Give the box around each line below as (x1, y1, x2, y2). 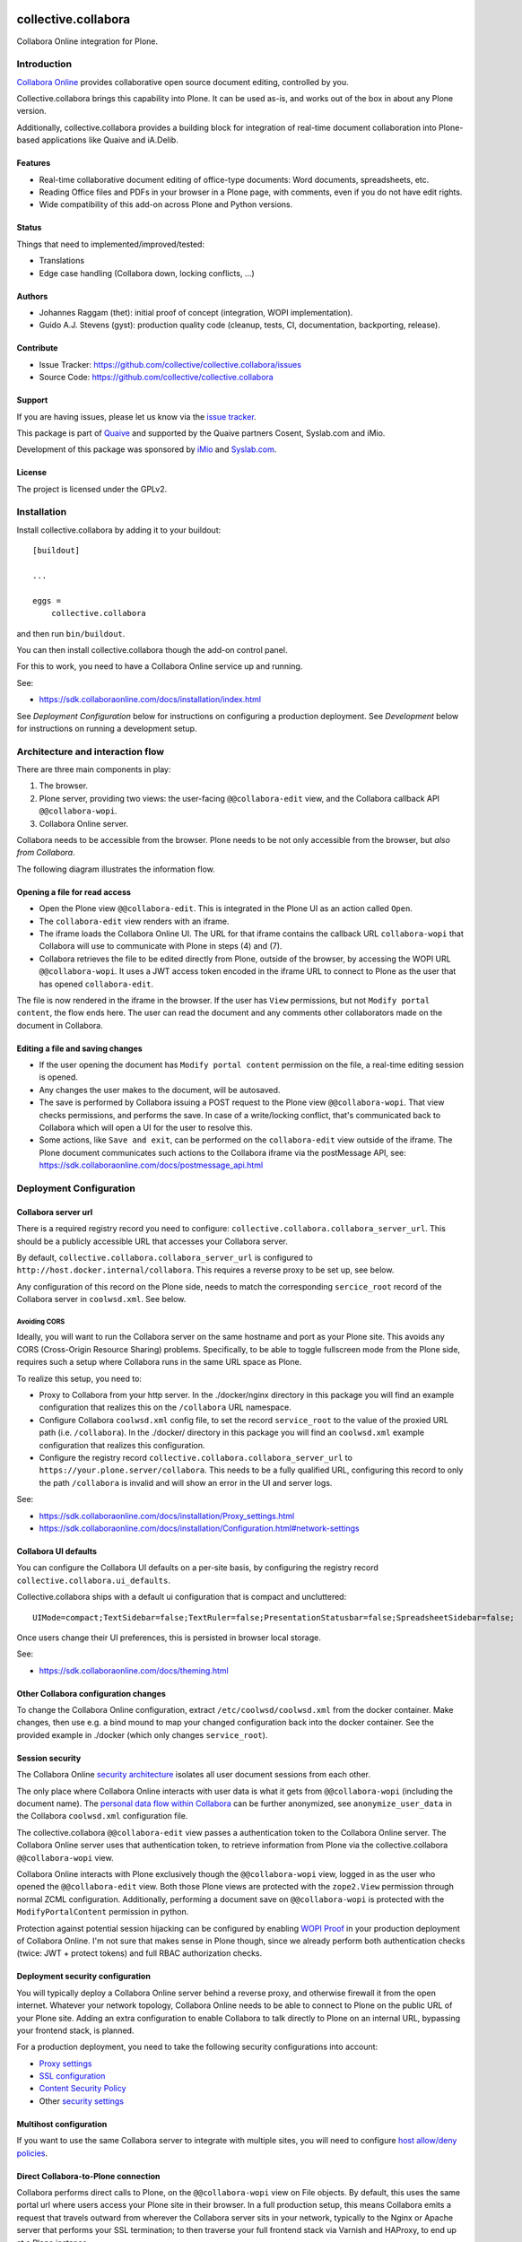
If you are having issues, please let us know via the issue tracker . (16, 411, 257, 421)
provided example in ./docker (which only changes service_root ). (16, 1729, 268, 1740)
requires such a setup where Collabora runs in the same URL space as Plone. (16, 1357, 302, 1368)
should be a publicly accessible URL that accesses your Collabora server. (16, 1236, 289, 1247)
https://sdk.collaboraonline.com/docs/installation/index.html (39, 694, 262, 705)
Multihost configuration (16, 2118, 108, 2129)
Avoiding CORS (16, 1317, 65, 1326)
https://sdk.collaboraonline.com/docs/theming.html (39, 1664, 229, 1676)
